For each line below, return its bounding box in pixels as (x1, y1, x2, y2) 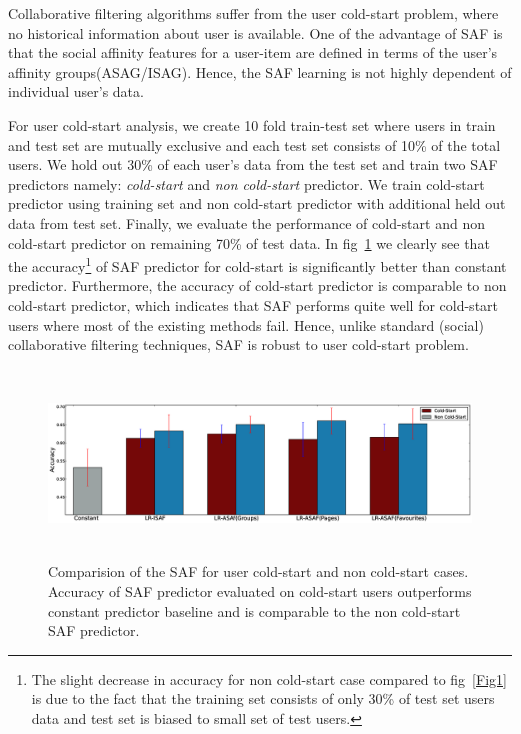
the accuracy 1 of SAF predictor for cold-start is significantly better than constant (8, 253, 507, 276)
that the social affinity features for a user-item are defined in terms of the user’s (8, 42, 498, 63)
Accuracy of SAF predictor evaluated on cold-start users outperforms (48, 580, 472, 601)
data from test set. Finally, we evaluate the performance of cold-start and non (8, 212, 485, 233)
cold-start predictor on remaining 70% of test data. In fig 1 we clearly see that (8, 232, 490, 253)
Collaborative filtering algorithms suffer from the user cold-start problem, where (8, 3, 499, 23)
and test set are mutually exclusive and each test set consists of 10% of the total (8, 134, 501, 155)
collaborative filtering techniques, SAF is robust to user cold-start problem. (8, 334, 469, 355)
